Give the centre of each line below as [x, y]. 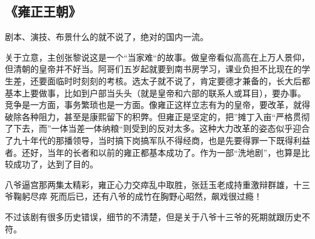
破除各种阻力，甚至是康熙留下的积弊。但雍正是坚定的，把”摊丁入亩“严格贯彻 [157, 116]
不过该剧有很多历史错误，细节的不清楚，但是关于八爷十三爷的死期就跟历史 [153, 216]
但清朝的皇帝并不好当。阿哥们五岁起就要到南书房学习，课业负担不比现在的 [153, 69]
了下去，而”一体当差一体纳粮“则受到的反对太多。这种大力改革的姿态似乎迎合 [157, 128]
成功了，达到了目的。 [55, 164]
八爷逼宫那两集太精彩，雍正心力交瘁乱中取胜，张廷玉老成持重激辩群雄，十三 [157, 184]
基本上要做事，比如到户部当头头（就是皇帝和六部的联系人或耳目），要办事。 [155, 93]
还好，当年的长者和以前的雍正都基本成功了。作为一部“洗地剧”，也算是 [161, 152]
